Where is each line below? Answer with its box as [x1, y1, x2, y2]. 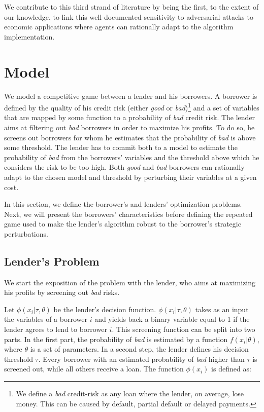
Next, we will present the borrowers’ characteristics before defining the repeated [4, 208, 253, 219]
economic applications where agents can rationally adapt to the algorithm [4, 21, 234, 32]
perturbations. [4, 228, 48, 239]
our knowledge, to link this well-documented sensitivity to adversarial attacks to [4, 11, 253, 22]
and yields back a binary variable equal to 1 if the [94, 314, 250, 324]
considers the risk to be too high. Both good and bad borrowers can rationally [4, 162, 245, 172]
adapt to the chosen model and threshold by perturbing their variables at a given [4, 171, 257, 182]
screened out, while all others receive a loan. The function [4, 363, 184, 374]
